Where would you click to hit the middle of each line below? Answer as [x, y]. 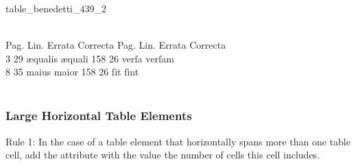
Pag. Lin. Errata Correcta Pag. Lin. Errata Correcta [116, 45]
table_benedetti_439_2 [56, 8]
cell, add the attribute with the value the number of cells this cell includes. [163, 155]
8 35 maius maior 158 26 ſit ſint [72, 72]
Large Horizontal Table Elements [99, 116]
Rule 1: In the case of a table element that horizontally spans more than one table [178, 141]
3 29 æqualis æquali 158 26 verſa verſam [90, 58]
